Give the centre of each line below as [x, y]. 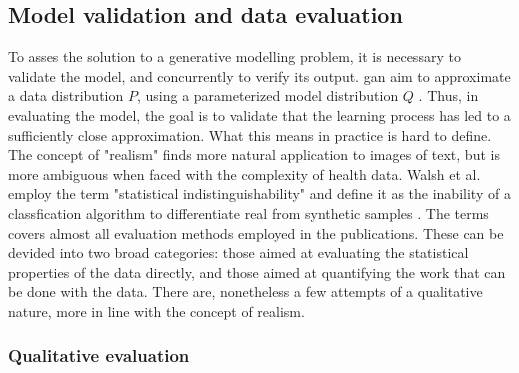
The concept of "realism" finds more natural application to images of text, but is [254, 154]
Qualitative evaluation [99, 355]
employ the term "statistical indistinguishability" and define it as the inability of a [259, 193]
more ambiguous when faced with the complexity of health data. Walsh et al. [244, 173]
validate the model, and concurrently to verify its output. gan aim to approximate [259, 75]
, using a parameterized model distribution [267, 95]
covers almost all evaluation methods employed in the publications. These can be [256, 232]
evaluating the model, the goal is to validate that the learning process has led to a [259, 114]
